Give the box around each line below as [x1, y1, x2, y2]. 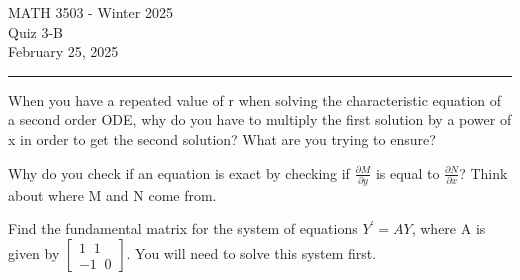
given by [8, 243, 60, 264]
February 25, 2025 [8, 41, 119, 62]
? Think [459, 162, 508, 183]
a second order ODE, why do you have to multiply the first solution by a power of [8, 109, 512, 130]
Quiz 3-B [8, 21, 64, 42]
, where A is [411, 218, 486, 239]
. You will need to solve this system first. [126, 243, 377, 264]
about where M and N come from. [8, 184, 217, 205]
